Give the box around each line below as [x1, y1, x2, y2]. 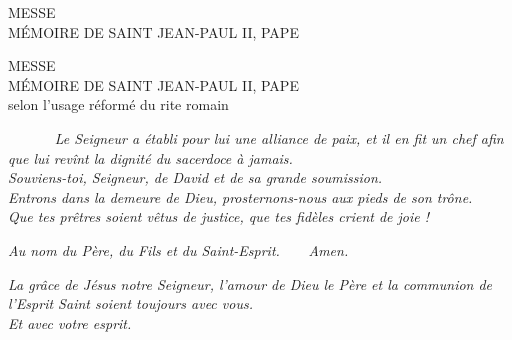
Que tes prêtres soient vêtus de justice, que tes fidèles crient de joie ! [8, 206, 430, 227]
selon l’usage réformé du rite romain [8, 94, 229, 115]
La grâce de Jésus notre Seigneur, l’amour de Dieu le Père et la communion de [8, 273, 493, 294]
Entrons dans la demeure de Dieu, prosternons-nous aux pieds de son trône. [8, 186, 473, 207]
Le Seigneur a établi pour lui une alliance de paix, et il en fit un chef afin [54, 127, 504, 148]
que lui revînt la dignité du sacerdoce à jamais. [8, 147, 293, 168]
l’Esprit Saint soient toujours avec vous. [8, 293, 253, 314]
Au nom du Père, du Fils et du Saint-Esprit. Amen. [8, 239, 349, 260]
